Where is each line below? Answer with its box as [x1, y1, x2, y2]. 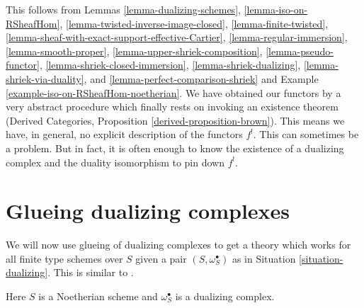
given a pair [135, 251, 187, 266]
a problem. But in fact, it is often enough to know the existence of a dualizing [6, 140, 344, 155]
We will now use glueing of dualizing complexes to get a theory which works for [6, 237, 351, 252]
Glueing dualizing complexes [6, 196, 290, 225]
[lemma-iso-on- [244, 2, 308, 16]
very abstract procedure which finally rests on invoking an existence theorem [6, 99, 339, 114]
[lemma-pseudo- [266, 43, 334, 58]
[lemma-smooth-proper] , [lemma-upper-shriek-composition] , [6, 43, 263, 58]
